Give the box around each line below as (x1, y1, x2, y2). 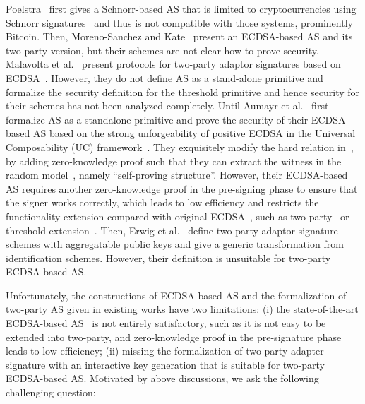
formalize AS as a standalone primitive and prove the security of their (6, 112, 309, 126)
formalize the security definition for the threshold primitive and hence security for (6, 84, 360, 99)
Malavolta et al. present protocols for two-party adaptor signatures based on (6, 57, 341, 71)
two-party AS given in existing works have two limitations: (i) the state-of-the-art (6, 302, 359, 316)
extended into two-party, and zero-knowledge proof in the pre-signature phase (6, 329, 342, 344)
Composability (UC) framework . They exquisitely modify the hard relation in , (6, 139, 354, 154)
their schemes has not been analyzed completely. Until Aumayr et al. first (6, 98, 329, 113)
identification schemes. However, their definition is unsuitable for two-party (6, 250, 331, 265)
